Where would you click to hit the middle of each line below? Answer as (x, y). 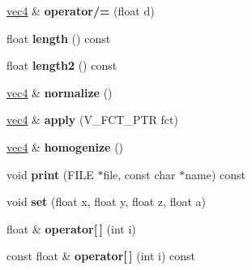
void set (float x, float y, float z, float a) (106, 201)
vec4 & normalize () (60, 92)
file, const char (139, 174)
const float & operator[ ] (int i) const (101, 256)
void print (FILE (50, 174)
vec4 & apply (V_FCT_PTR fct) (92, 120)
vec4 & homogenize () (65, 146)
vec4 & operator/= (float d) (81, 11)
